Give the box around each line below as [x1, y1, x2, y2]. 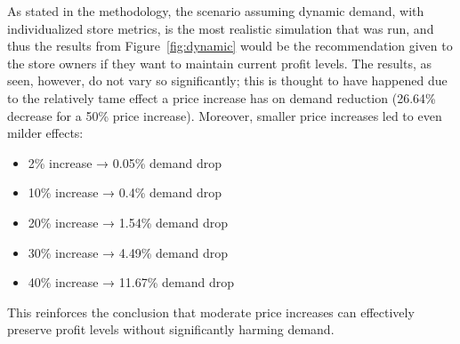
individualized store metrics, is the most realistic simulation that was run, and [7, 19, 434, 37]
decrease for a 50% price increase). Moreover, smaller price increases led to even [7, 106, 442, 124]
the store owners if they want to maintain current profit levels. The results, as [7, 53, 432, 72]
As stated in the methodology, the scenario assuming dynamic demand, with [7, 2, 424, 20]
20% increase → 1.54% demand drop [28, 212, 228, 231]
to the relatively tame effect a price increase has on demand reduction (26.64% [7, 88, 436, 107]
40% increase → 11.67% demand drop [28, 273, 234, 292]
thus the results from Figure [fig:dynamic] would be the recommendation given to [7, 36, 453, 55]
